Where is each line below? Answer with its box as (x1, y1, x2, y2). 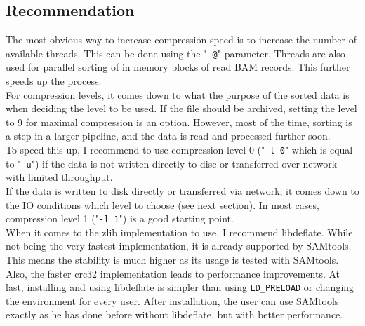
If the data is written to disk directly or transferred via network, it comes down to (6, 183, 359, 198)
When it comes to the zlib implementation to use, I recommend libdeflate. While (6, 224, 353, 239)
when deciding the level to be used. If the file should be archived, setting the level (6, 101, 357, 116)
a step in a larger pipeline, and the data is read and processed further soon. (6, 128, 331, 143)
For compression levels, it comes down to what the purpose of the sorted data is (6, 87, 350, 102)
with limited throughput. (6, 170, 113, 184)
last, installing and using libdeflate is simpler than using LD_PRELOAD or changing (6, 280, 354, 294)
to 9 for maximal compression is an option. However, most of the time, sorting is (6, 114, 352, 129)
